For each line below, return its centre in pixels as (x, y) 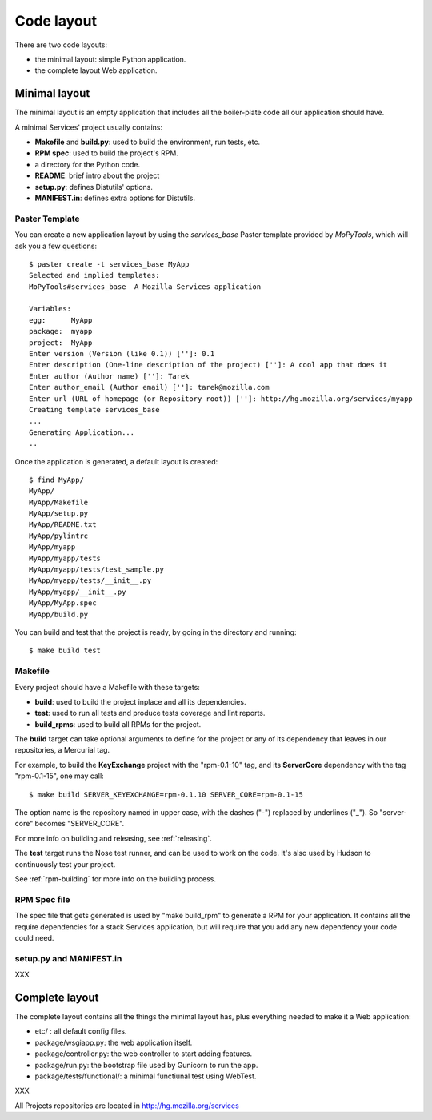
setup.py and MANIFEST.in (68, 958)
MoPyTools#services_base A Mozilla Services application (145, 287)
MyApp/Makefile (59, 502)
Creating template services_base (94, 409)
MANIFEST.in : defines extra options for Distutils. (115, 198)
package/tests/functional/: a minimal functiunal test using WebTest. (146, 1076)
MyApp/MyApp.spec (63, 603)
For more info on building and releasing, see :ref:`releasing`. (113, 838)
